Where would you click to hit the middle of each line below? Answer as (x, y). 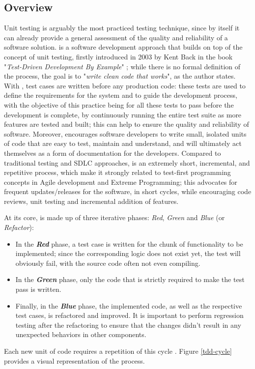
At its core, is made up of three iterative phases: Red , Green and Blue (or (114, 217)
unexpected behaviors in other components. (81, 334)
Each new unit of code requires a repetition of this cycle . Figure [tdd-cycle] (118, 351)
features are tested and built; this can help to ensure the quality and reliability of (127, 124)
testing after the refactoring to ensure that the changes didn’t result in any (128, 325)
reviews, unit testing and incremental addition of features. (91, 201)
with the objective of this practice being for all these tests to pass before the (119, 104)
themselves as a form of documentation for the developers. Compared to (113, 153)
